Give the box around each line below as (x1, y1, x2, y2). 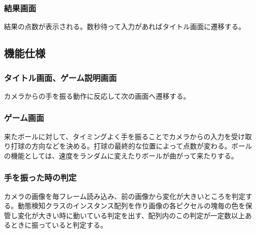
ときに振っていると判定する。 (10, 220, 108, 230)
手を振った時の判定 (4, 171, 77, 184)
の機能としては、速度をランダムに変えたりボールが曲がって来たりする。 (4, 150, 238, 160)
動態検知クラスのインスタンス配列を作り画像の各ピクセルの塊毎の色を (17, 200, 246, 211)
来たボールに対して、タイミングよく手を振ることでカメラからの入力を (4, 131, 231, 141)
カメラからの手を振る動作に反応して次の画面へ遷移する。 (4, 90, 190, 101)
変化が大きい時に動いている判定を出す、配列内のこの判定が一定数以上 (17, 210, 245, 220)
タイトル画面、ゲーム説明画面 (4, 71, 117, 83)
